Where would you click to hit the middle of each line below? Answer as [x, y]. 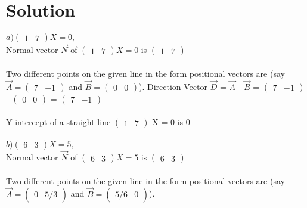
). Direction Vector [173, 86]
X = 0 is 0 [171, 122]
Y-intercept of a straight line [58, 122]
